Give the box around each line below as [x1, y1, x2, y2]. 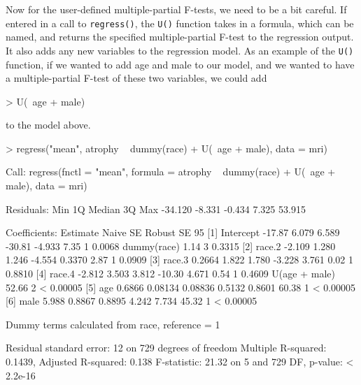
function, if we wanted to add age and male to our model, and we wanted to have [6, 57, 355, 71]
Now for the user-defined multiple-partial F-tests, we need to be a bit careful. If [6, 2, 347, 16]
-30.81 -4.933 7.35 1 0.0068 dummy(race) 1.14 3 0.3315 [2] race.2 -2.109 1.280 [6, 238, 336, 253]
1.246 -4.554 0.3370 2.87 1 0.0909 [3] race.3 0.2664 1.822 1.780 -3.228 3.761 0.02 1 [6, 252, 353, 267]
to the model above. [6, 117, 91, 132]
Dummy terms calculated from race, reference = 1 [6, 317, 220, 331]
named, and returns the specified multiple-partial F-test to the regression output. [6, 29, 354, 44]
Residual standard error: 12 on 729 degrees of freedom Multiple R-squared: [6, 340, 327, 355]
